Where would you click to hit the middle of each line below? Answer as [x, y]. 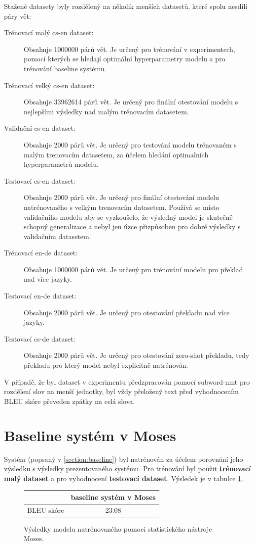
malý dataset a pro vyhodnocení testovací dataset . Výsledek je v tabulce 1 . [124, 478]
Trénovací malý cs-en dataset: [49, 32]
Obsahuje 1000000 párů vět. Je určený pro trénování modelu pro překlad [133, 269]
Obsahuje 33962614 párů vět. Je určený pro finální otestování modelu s [131, 102]
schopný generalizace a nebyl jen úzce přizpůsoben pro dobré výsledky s [132, 226]
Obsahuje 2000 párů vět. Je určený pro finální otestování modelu [121, 197]
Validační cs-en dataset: [40, 128]
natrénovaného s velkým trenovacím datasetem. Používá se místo [122, 207]
